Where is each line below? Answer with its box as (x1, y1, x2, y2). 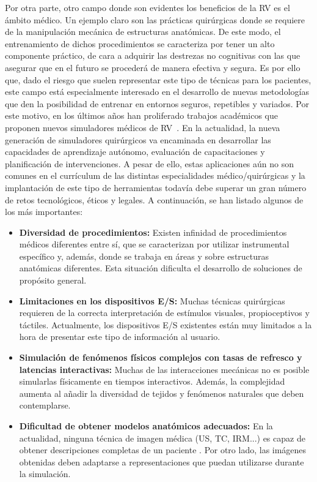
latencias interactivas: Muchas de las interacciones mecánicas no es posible (19, 363, 310, 375)
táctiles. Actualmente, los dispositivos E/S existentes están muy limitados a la (19, 318, 312, 331)
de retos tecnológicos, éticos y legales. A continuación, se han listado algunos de (5, 193, 304, 206)
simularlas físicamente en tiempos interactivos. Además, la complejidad (19, 375, 285, 388)
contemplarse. (19, 399, 71, 412)
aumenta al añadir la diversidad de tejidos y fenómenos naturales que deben (19, 386, 304, 399)
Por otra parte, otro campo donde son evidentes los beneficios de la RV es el (5, 1, 290, 13)
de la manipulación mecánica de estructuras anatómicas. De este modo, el (5, 25, 281, 38)
